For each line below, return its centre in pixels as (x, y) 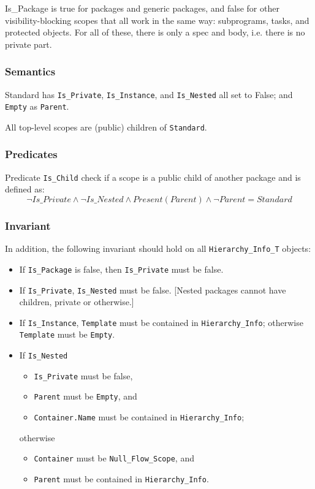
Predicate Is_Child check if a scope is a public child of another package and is (153, 177)
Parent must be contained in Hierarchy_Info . (121, 479)
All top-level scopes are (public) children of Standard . (106, 127)
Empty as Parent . (37, 106)
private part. (28, 44)
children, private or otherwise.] (77, 302)
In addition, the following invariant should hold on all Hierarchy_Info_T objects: (158, 248)
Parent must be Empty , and (85, 396)
